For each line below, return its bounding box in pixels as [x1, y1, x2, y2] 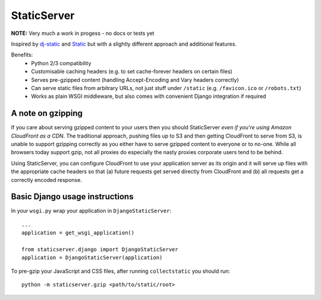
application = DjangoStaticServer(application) [21, 254, 163, 261]
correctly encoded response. [11, 176, 83, 183]
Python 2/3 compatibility [31, 59, 92, 66]
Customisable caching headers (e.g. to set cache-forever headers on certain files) [31, 68, 233, 75]
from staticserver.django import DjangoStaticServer [21, 246, 178, 253]
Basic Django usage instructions [11, 192, 134, 202]
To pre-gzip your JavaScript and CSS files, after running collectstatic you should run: [11, 267, 231, 275]
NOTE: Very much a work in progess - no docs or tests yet [11, 30, 155, 37]
